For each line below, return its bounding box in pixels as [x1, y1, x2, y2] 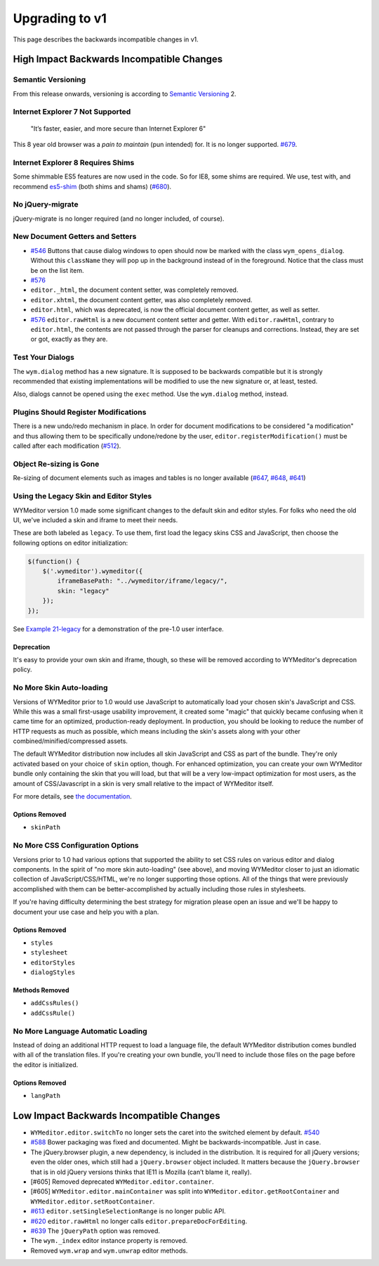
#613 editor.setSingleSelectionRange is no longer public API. [30, 1207, 226, 1215]
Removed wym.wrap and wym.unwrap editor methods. [30, 1246, 188, 1255]
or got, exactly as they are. [30, 335, 108, 344]
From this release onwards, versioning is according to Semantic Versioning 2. [13, 89, 237, 98]
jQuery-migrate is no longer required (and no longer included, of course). [13, 214, 225, 223]
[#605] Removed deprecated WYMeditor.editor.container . [30, 1177, 214, 1186]
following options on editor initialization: [13, 538, 128, 547]
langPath [30, 1092, 61, 1100]
